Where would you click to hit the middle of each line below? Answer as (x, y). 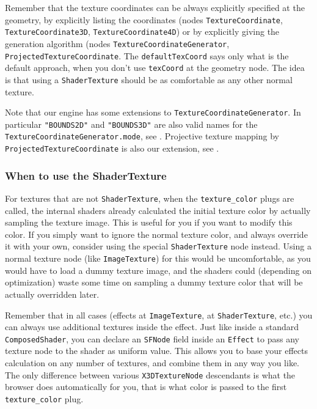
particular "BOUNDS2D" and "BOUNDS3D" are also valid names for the (131, 124)
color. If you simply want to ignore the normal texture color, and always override (156, 234)
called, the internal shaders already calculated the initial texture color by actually (158, 210)
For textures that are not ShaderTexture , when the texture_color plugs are (150, 198)
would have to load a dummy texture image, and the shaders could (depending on (158, 270)
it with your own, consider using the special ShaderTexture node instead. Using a (158, 246)
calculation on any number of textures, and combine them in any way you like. (152, 363)
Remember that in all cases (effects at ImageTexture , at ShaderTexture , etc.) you (159, 315)
